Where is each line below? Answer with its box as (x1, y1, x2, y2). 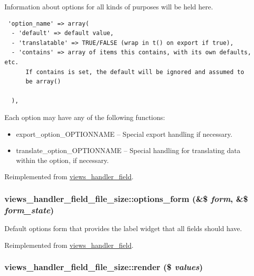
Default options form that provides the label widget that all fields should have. (4, 223, 242, 234)
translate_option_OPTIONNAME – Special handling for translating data (16, 145, 241, 156)
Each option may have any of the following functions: (4, 112, 165, 122)
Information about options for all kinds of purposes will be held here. (4, 1, 213, 11)
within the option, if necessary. (16, 155, 109, 165)
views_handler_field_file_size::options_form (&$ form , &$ (4, 192, 248, 204)
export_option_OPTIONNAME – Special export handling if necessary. (16, 128, 232, 139)
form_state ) (4, 203, 54, 216)
